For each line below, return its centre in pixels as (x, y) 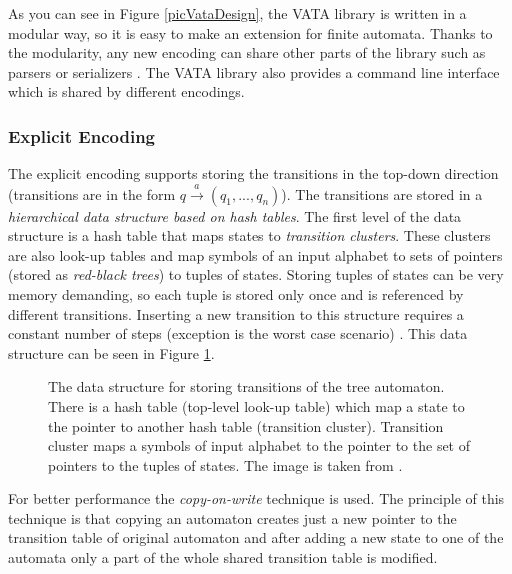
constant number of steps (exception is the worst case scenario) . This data (238, 333)
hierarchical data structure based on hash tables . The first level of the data (235, 215)
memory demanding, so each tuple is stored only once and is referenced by (236, 293)
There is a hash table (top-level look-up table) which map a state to (256, 405)
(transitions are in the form (92, 193)
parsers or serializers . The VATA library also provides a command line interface (254, 71)
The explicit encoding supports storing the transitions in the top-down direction (253, 173)
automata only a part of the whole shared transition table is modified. (223, 557)
